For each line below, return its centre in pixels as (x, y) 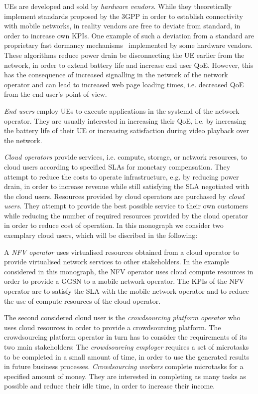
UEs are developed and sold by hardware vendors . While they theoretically (118, 6)
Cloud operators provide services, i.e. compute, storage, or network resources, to (126, 157)
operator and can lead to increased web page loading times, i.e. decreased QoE (124, 84)
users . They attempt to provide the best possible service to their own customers (126, 206)
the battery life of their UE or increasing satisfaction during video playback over (127, 130)
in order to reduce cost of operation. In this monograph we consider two (114, 225)
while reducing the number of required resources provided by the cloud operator (126, 215)
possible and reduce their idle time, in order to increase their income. (110, 386)
